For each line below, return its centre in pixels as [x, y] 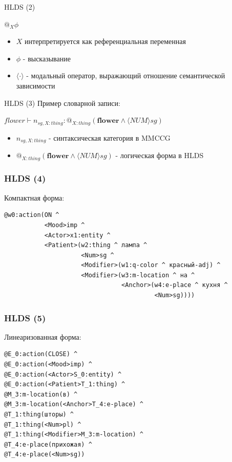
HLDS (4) [25, 178]
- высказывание [47, 58]
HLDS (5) [25, 317]
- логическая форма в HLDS [160, 155]
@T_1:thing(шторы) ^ [39, 415]
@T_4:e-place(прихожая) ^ [48, 444]
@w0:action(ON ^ [32, 215]
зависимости [36, 85]
